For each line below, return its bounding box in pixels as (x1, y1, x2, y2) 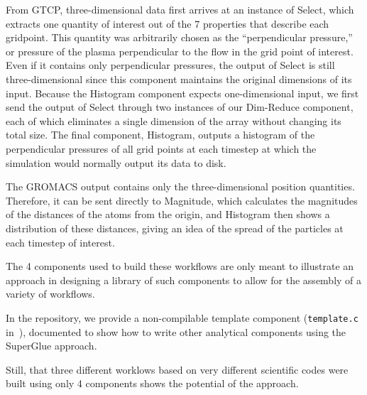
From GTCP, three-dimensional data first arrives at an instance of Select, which (6, 2, 354, 16)
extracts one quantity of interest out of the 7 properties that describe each (6, 16, 329, 31)
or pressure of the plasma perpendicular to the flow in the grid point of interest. (6, 43, 354, 58)
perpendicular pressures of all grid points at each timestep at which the (6, 141, 317, 156)
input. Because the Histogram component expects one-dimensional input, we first (6, 85, 359, 100)
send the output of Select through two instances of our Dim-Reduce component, (6, 99, 354, 114)
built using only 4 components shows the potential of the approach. (6, 376, 299, 391)
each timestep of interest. (6, 234, 115, 249)
